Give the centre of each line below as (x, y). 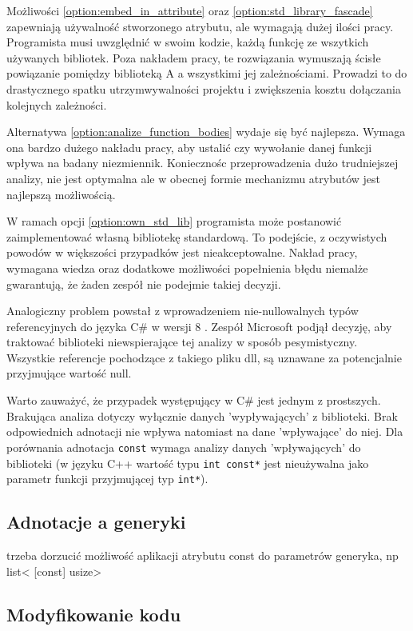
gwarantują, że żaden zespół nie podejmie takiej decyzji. (144, 284)
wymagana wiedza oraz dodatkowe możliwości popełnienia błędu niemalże (187, 268)
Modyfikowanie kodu (94, 614)
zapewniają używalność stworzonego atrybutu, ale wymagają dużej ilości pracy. (200, 26)
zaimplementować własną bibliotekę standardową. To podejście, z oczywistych (197, 236)
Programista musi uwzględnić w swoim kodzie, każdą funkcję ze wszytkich (188, 42)
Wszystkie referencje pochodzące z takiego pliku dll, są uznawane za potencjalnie (204, 357)
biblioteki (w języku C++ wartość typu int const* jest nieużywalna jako (188, 463)
